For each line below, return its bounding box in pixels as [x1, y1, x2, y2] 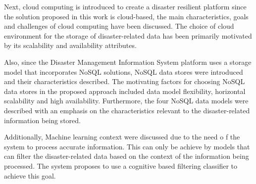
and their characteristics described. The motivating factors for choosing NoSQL [4, 76, 245, 87]
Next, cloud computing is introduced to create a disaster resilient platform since [4, 1, 247, 11]
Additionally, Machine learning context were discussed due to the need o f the [4, 132, 240, 142]
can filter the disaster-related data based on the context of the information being [4, 151, 249, 161]
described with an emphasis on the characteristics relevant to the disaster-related [4, 105, 250, 115]
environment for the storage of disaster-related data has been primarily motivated [4, 30, 252, 41]
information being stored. [4, 115, 81, 125]
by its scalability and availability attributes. [4, 40, 137, 50]
